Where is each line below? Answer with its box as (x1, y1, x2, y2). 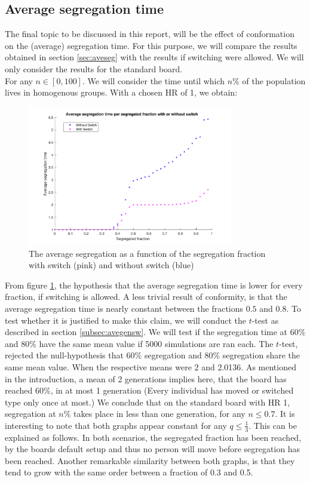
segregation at (5, 407, 56, 420)
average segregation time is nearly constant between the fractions (5, 302, 244, 314)
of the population (242, 74, 306, 87)
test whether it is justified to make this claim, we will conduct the (5, 314, 246, 326)
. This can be (248, 419, 297, 431)
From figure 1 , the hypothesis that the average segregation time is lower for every (5, 278, 303, 291)
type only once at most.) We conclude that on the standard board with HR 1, (5, 395, 290, 408)
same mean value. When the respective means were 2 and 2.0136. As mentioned (5, 360, 296, 373)
